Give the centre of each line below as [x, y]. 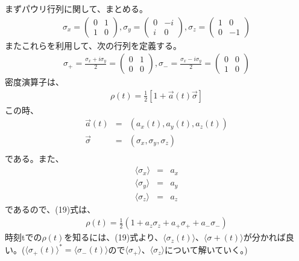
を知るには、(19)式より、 [114, 237]
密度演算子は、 [34, 82]
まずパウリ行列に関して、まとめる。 [76, 8]
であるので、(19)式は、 [50, 209]
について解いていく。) [206, 249]
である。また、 [34, 158]
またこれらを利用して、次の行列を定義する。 [93, 45]
